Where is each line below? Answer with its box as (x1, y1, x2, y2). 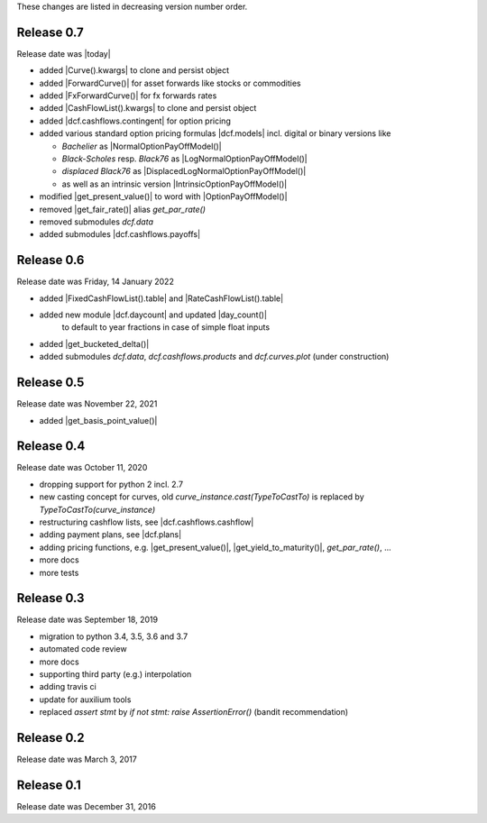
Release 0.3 (16, 590, 85, 606)
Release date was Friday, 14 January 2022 (16, 276, 175, 288)
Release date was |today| (16, 48, 112, 59)
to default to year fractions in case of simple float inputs (61, 322, 271, 333)
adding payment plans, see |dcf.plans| (39, 529, 182, 540)
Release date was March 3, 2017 (16, 754, 137, 765)
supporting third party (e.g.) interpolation (39, 669, 192, 680)
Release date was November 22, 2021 (16, 398, 158, 409)
